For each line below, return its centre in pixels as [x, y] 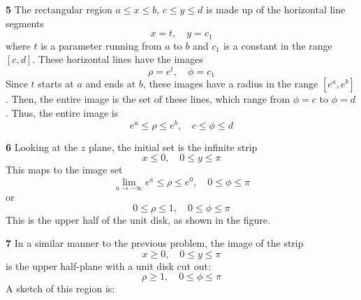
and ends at [111, 84]
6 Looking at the [42, 147]
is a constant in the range [278, 45]
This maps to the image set [64, 170]
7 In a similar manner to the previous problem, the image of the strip [155, 243]
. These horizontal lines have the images [118, 59]
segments [25, 23]
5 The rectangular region [59, 9]
